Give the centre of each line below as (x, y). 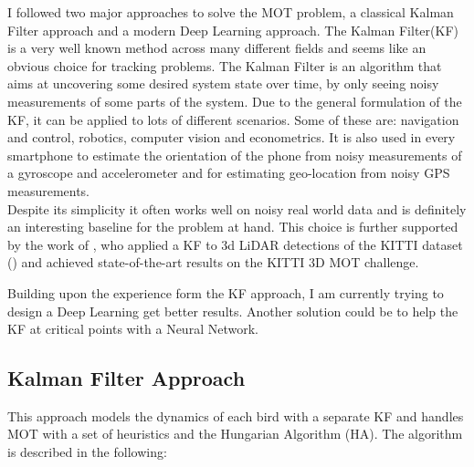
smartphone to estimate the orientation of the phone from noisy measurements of (235, 155)
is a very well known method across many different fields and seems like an (217, 48)
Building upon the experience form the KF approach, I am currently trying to (226, 292)
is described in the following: (87, 452)
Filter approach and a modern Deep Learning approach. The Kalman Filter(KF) (233, 30)
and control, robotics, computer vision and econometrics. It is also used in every (232, 137)
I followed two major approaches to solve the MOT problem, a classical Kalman (231, 12)
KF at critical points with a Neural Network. (133, 329)
